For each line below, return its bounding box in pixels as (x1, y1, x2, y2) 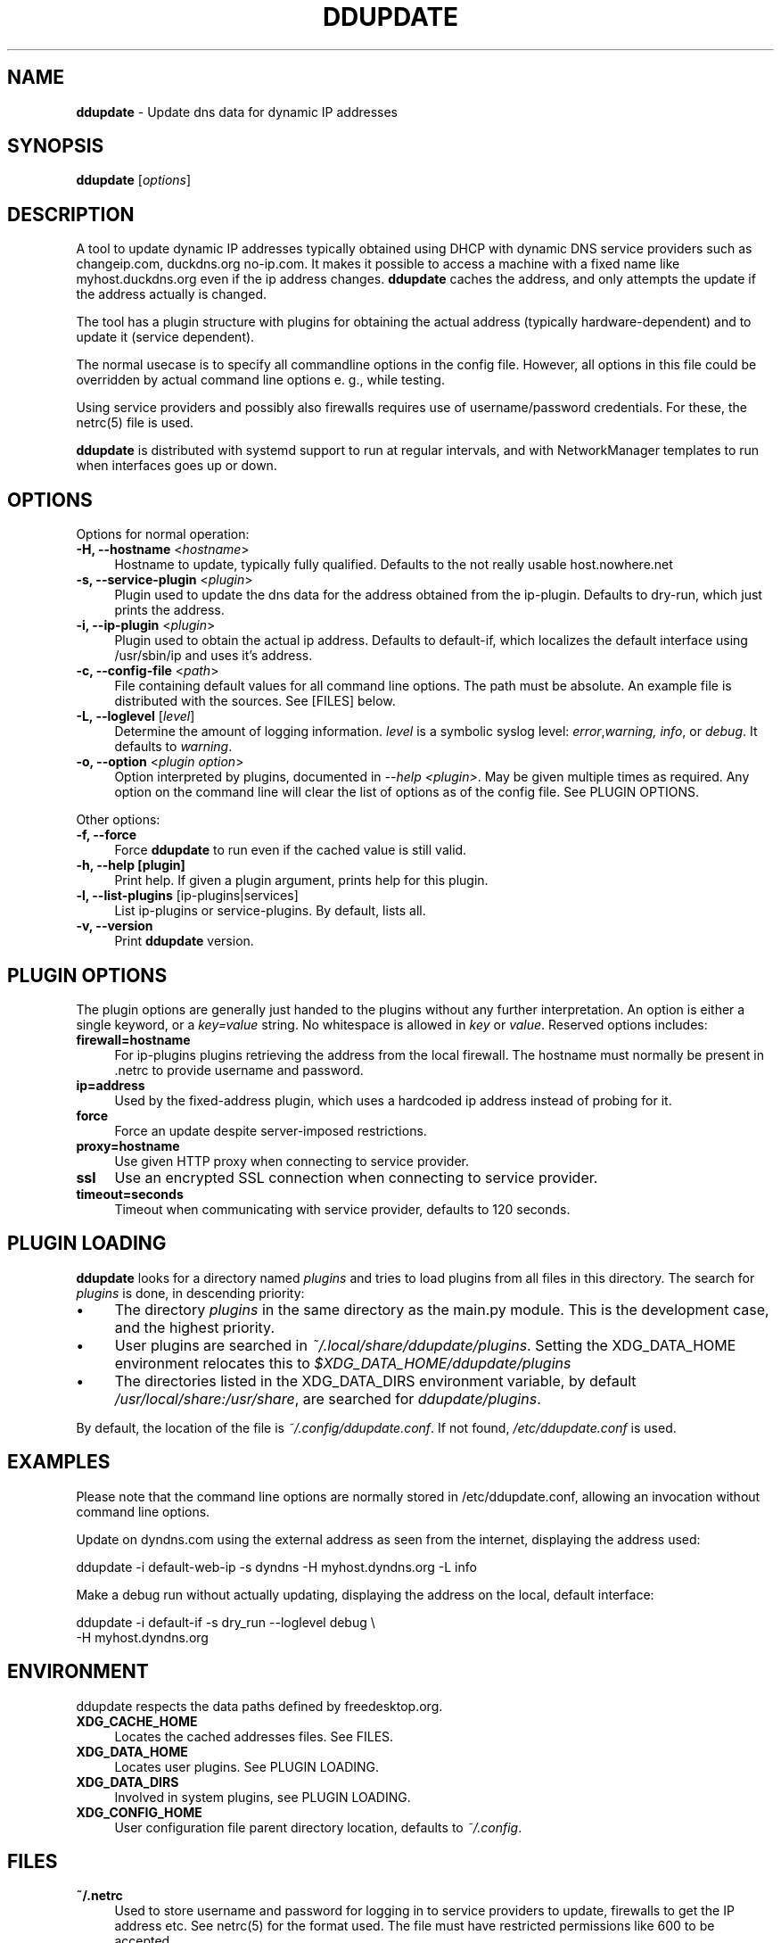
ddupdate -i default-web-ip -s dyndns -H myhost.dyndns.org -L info (76, 1559, 477, 1575)
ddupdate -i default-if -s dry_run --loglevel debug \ (76, 1614, 375, 1630)
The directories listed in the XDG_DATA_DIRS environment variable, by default (114, 1371, 637, 1390)
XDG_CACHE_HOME (76, 1713, 198, 1729)
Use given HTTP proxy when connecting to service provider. (114, 1153, 470, 1169)
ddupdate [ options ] (76, 172, 192, 188)
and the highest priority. (114, 1318, 275, 1336)
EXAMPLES (7, 1451, 111, 1474)
